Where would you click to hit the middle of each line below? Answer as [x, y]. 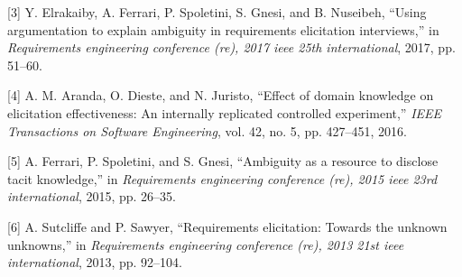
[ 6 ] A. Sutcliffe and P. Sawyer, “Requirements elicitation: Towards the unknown [227, 226]
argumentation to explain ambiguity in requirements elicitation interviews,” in [223, 29]
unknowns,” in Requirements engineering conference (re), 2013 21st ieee [206, 244]
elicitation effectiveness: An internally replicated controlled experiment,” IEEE [225, 112]
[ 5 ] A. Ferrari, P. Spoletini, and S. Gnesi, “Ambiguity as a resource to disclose [223, 161]
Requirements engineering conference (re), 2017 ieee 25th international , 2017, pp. [231, 47]
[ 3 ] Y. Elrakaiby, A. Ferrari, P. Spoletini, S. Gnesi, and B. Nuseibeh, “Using [217, 12]
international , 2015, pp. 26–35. [92, 196]
